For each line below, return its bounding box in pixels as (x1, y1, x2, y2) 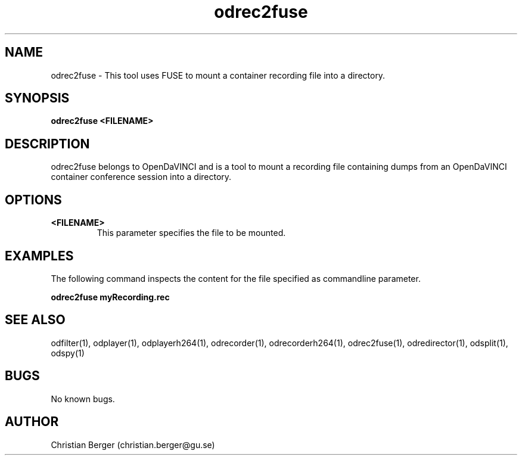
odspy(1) (51, 347, 85, 358)
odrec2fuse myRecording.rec (51, 291, 170, 302)
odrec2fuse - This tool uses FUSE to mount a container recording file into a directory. (51, 70, 386, 80)
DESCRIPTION (5, 136, 90, 151)
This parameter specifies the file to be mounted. (97, 228, 286, 238)
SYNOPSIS (5, 91, 70, 106)
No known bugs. (51, 393, 115, 404)
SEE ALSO (5, 312, 66, 328)
